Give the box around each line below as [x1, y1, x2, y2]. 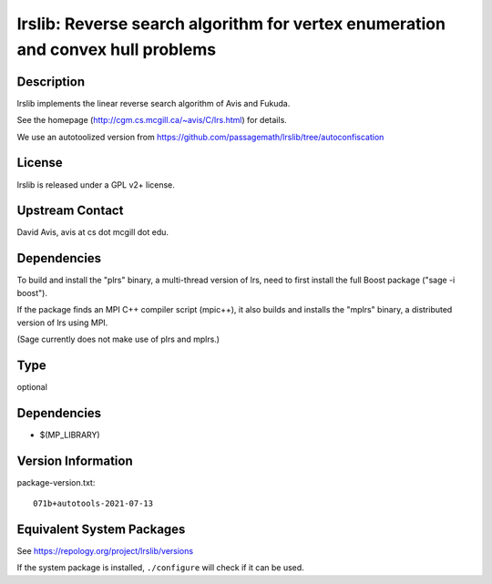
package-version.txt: [16, 476, 96, 487]
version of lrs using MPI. [16, 317, 108, 328]
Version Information [16, 453, 133, 468]
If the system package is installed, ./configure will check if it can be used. [16, 562, 304, 573]
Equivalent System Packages [16, 521, 186, 537]
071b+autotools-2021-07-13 [33, 498, 154, 509]
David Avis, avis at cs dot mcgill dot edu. [16, 227, 169, 238]
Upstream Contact [16, 203, 124, 219]
